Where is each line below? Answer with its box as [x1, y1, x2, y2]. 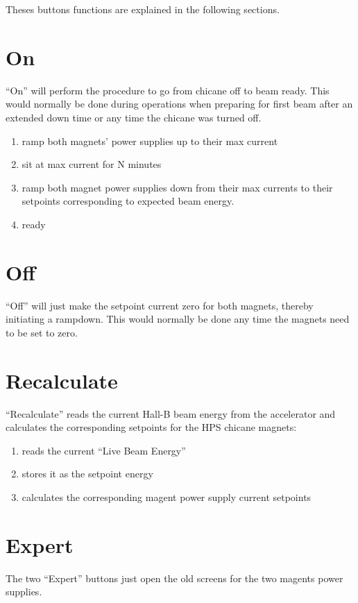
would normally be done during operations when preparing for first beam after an [6, 96, 353, 111]
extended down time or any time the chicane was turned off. [6, 110, 262, 124]
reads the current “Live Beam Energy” [22, 443, 186, 457]
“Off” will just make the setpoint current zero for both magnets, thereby [6, 298, 314, 312]
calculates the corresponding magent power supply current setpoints [22, 489, 312, 504]
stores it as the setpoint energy [22, 466, 153, 481]
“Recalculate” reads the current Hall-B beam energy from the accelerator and [6, 406, 336, 421]
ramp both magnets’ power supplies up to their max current [22, 133, 278, 148]
